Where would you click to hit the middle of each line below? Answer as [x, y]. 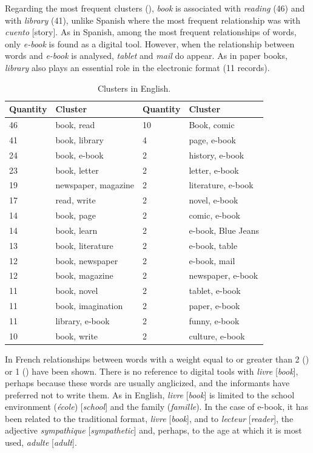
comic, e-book [214, 215]
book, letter [77, 170]
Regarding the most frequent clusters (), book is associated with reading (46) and [155, 8]
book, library [79, 139]
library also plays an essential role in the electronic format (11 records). [137, 67]
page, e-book [212, 139]
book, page [76, 215]
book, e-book [79, 155]
